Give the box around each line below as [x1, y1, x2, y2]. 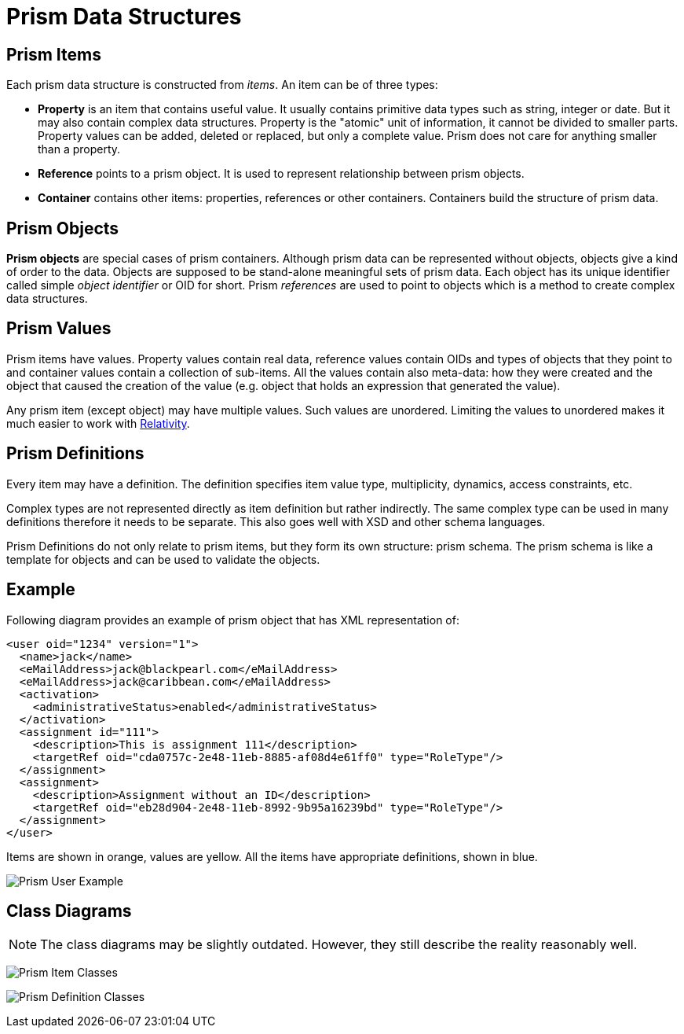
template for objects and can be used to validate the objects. [6, 552, 320, 566]
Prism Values [6, 318, 112, 339]
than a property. [38, 142, 121, 156]
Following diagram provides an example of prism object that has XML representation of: [6, 613, 459, 627]
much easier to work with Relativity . [6, 416, 190, 430]
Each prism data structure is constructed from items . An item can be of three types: [6, 78, 438, 92]
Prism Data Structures [6, 3, 242, 30]
